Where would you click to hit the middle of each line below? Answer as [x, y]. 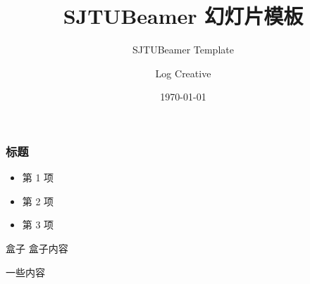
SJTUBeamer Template [183, 50]
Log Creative [183, 73]
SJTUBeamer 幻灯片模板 [183, 16]
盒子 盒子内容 [37, 248]
